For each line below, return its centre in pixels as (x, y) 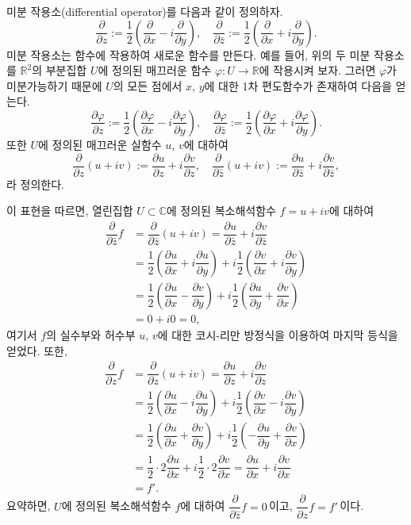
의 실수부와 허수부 (91, 335)
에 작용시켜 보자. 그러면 (317, 70)
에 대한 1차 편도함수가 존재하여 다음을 (298, 85)
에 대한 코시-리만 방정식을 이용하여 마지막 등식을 (278, 335)
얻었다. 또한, (37, 350)
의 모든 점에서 (148, 85)
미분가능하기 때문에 (54, 85)
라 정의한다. (35, 184)
